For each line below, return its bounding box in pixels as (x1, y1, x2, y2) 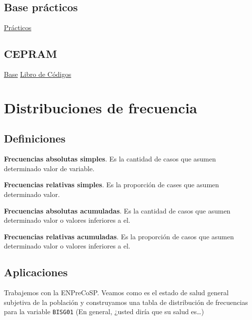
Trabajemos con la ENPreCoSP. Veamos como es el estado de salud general (4, 287, 229, 298)
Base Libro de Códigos (4, 69, 72, 79)
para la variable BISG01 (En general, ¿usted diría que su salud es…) (4, 306, 204, 317)
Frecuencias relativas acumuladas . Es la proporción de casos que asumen (4, 231, 234, 241)
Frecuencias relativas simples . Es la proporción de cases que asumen (4, 179, 219, 190)
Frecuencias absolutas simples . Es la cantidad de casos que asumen (4, 154, 216, 164)
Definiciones (4, 131, 66, 146)
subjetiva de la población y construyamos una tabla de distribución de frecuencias (4, 297, 248, 307)
